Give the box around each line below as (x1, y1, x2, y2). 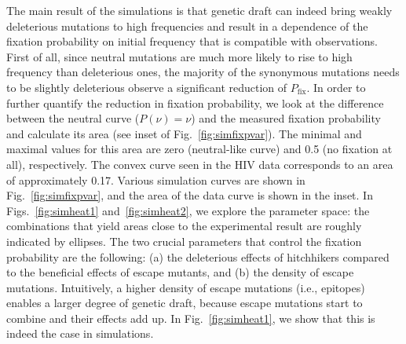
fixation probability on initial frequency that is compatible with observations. (6, 33, 378, 49)
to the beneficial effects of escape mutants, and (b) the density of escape (6, 264, 354, 280)
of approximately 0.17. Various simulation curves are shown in (6, 171, 305, 188)
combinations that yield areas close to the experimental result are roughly (6, 218, 362, 234)
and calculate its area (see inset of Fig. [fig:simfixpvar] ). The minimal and (6, 125, 362, 141)
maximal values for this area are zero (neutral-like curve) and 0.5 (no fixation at (6, 141, 393, 157)
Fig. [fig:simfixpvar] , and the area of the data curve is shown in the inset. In (6, 187, 373, 203)
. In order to (306, 79, 366, 95)
